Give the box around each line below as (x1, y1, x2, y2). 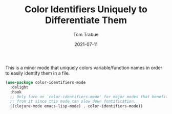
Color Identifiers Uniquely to (25, 4, 147, 15)
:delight (10, 84, 29, 90)
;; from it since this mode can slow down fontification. (10, 99, 137, 104)
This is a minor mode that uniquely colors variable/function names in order (5, 64, 163, 71)
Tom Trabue (73, 31, 99, 37)
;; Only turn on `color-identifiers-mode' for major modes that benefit (10, 94, 168, 99)
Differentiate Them (45, 14, 127, 26)
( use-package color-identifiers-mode (5, 80, 86, 85)
